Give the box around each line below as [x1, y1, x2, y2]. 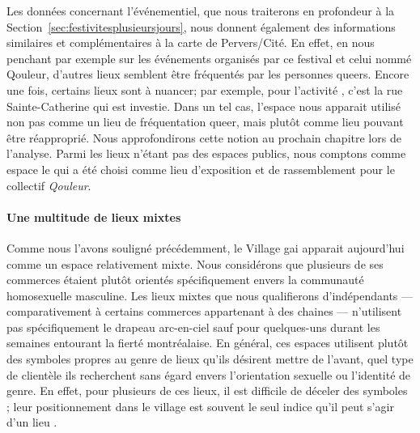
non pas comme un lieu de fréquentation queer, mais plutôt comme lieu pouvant [6, 113, 404, 130]
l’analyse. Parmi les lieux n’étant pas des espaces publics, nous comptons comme [6, 145, 406, 162]
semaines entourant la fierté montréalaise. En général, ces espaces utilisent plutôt [6, 334, 409, 351]
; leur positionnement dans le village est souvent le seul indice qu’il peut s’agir [6, 397, 394, 414]
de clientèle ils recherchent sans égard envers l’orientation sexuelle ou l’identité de [6, 366, 411, 383]
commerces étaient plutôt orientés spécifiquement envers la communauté [6, 271, 364, 288]
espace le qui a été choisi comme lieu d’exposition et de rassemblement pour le [6, 160, 395, 177]
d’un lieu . [6, 414, 57, 431]
